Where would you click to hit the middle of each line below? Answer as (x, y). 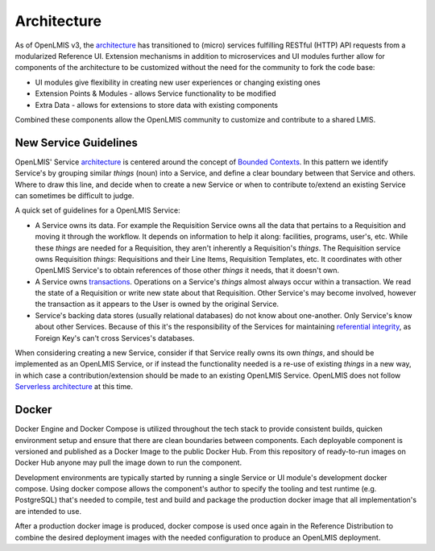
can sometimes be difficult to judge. (75, 195)
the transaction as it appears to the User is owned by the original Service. (157, 304)
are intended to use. (48, 511)
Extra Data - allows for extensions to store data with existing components (156, 105)
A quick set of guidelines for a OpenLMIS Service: (97, 210)
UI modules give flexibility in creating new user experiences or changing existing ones (178, 82)
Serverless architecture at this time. (74, 387)
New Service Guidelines (77, 142)
